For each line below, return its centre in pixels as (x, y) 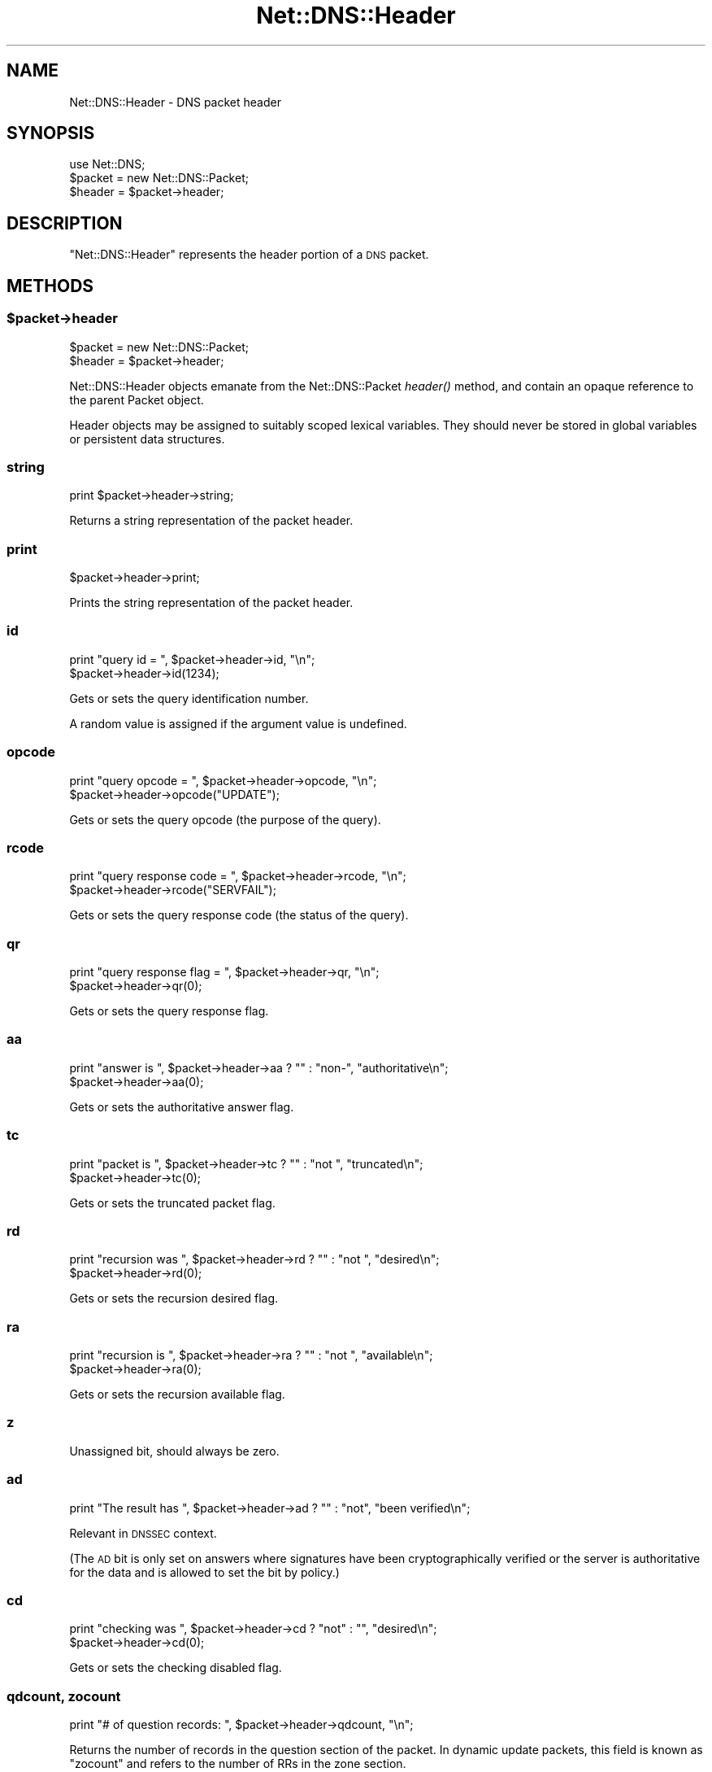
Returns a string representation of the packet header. (211, 521)
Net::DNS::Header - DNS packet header (175, 102)
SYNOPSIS (51, 133)
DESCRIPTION (65, 223)
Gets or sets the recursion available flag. (177, 1394)
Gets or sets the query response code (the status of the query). (239, 915)
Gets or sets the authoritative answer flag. (182, 1106)
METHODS (50, 286)
